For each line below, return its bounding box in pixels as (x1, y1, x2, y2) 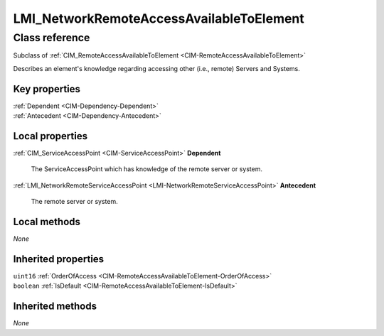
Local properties (13, 130, 88, 142)
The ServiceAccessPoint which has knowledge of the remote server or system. (31, 165, 263, 173)
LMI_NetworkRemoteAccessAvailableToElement (13, 11, 305, 26)
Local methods (13, 215, 81, 227)
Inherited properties (13, 253, 105, 265)
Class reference (13, 31, 90, 44)
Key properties (13, 82, 81, 95)
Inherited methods (13, 300, 97, 313)
